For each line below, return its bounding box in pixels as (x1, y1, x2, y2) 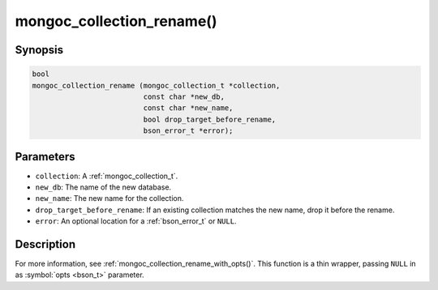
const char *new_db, (143, 92, 225, 101)
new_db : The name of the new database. (35, 182, 172, 192)
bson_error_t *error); (143, 126, 234, 135)
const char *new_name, (143, 104, 234, 113)
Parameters (15, 150, 75, 164)
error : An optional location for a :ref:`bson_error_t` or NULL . (35, 216, 237, 226)
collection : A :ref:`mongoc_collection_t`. (35, 171, 178, 181)
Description (15, 237, 76, 251)
